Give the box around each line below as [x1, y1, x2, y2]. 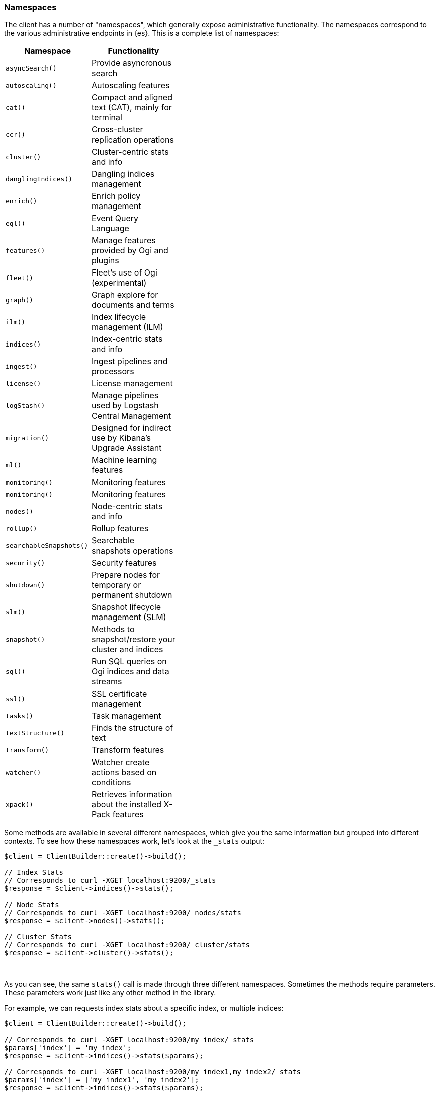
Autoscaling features [92, 80, 170, 91]
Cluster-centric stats [92, 147, 169, 157]
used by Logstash [92, 400, 159, 411]
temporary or [92, 580, 141, 590]
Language [92, 223, 129, 234]
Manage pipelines [92, 390, 159, 401]
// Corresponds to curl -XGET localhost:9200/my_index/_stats [4, 1036, 254, 1044]
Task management [92, 711, 161, 721]
